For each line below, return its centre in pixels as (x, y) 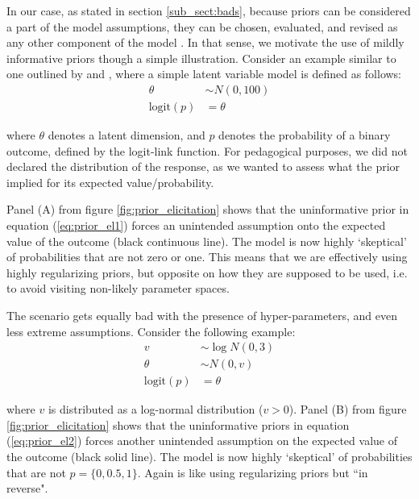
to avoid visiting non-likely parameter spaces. (118, 288)
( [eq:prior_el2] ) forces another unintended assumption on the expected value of (202, 441)
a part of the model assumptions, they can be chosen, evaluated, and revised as (202, 26)
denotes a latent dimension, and (127, 135)
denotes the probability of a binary (305, 135)
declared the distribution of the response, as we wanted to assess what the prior (203, 166)
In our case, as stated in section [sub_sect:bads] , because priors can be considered (209, 10)
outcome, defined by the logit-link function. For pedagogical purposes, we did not (207, 150)
